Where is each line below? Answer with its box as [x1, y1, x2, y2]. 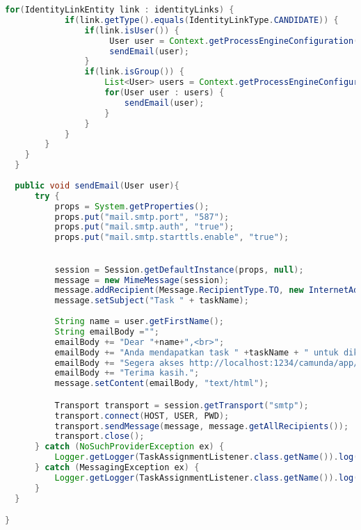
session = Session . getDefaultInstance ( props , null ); [54, 264, 304, 275]
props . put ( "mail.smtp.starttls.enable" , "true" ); [54, 232, 289, 243]
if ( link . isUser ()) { [84, 25, 179, 35]
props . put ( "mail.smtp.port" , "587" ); [54, 211, 230, 222]
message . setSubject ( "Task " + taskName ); [54, 296, 249, 306]
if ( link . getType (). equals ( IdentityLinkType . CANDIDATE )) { [64, 15, 339, 25]
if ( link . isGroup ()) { [84, 67, 184, 77]
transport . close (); [54, 431, 145, 442]
